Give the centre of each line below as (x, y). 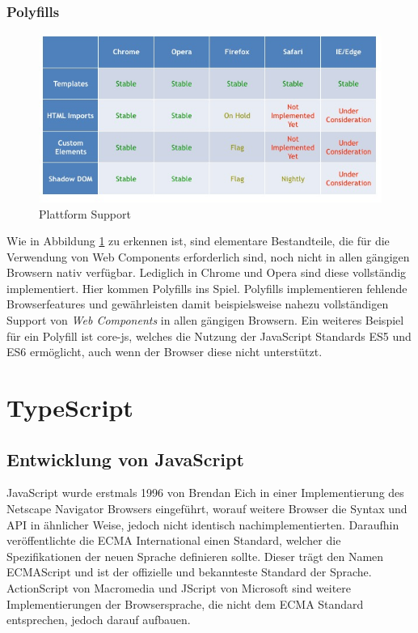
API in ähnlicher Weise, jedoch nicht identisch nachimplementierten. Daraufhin (203, 524)
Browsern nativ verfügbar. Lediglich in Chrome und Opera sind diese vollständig (207, 272)
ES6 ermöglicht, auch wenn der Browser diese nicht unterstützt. (165, 352)
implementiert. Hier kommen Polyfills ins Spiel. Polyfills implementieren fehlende (207, 288)
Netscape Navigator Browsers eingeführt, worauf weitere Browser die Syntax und (207, 509)
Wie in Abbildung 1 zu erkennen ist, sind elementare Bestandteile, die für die (198, 241)
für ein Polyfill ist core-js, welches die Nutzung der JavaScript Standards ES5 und (209, 336)
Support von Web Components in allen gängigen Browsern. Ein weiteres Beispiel (205, 320)
